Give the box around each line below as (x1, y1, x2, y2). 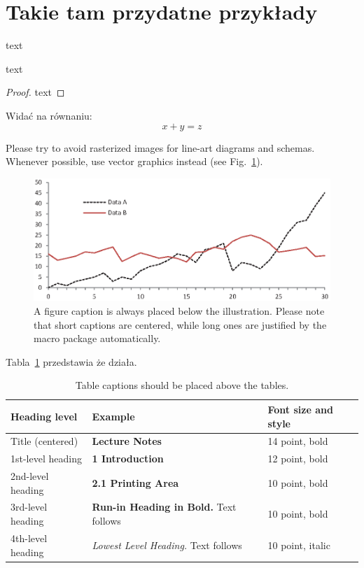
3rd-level (10, 499, 48, 514)
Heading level (10, 409, 78, 423)
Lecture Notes (92, 434, 162, 448)
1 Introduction (92, 451, 164, 466)
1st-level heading (10, 451, 82, 466)
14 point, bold (267, 434, 328, 448)
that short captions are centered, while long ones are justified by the (34, 317, 327, 332)
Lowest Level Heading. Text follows (92, 537, 242, 552)
